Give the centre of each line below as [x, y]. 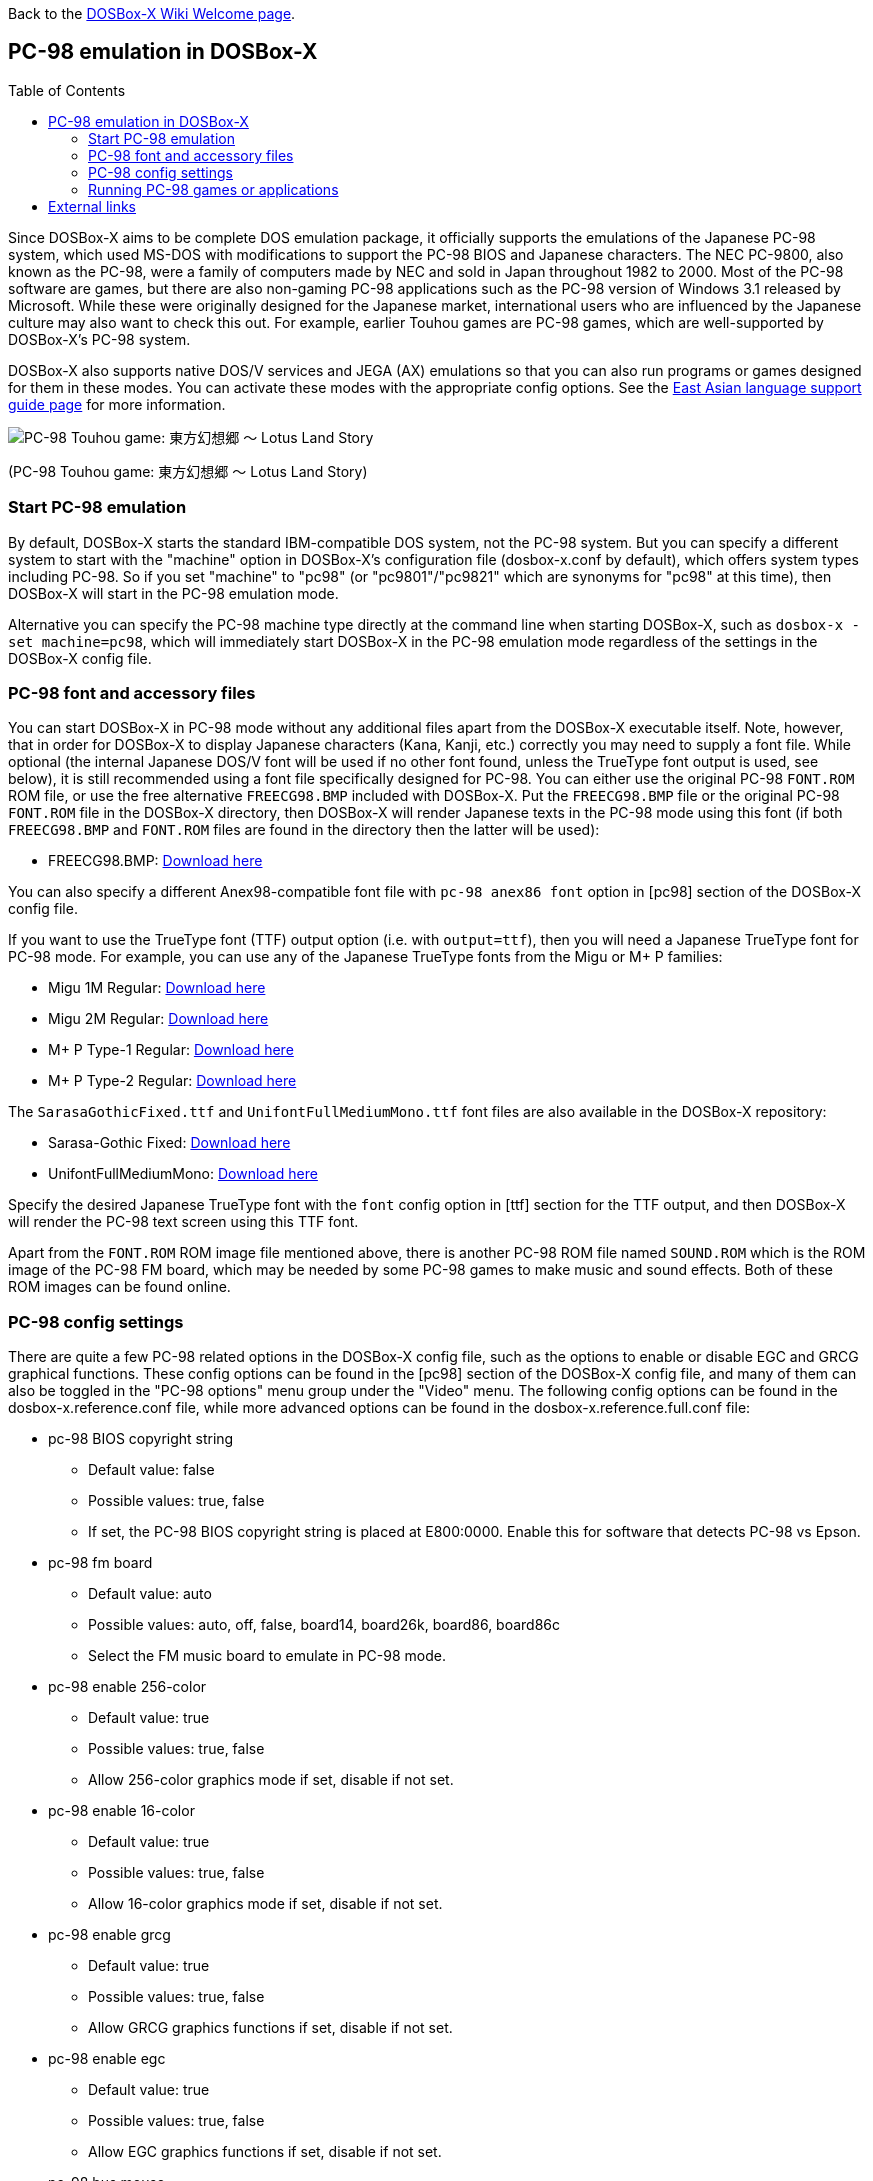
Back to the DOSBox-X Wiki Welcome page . [152, 13]
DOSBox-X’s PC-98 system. [99, 339]
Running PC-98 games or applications [213, 189]
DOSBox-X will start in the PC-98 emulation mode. [173, 593]
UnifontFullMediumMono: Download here [183, 1174]
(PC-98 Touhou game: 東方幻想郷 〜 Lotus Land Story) [188, 471]
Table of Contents [67, 90]
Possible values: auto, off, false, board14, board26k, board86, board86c [324, 1625]
